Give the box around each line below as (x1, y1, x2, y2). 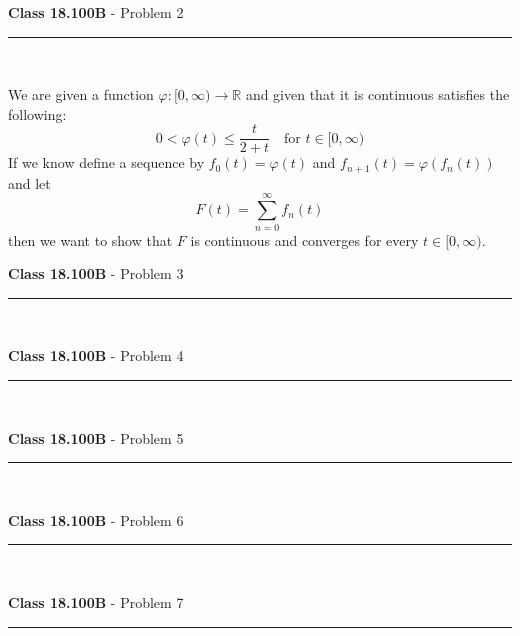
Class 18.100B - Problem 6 (8, 509, 184, 530)
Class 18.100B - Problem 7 (8, 591, 184, 612)
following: (8, 103, 67, 124)
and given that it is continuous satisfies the (245, 84, 510, 105)
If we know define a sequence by (8, 152, 205, 173)
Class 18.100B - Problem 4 (8, 345, 184, 366)
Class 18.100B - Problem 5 (8, 427, 184, 448)
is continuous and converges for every (190, 229, 419, 250)
